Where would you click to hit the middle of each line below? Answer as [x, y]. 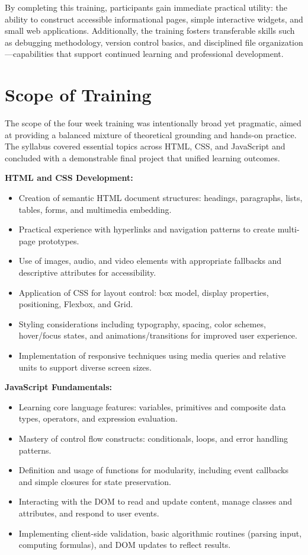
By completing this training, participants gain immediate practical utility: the [146, 7]
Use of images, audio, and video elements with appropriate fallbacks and [150, 261]
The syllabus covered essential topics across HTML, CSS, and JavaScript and [145, 146]
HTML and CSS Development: [69, 178]
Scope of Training [78, 95]
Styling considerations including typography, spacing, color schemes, [142, 323]
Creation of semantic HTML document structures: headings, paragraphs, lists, [161, 198]
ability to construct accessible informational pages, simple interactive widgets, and [154, 19]
